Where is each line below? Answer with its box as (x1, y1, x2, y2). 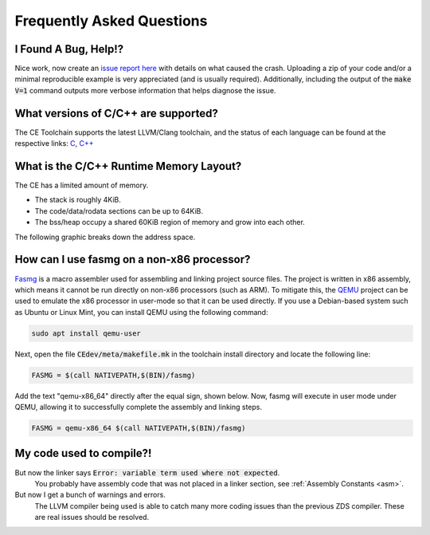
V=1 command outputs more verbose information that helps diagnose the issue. (14, 85, 276, 95)
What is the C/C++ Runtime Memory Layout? (14, 159, 242, 173)
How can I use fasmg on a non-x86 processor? (14, 253, 251, 266)
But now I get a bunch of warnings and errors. (14, 490, 166, 500)
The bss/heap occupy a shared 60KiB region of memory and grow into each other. (34, 218, 306, 227)
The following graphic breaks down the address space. (14, 232, 196, 242)
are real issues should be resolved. (34, 513, 150, 522)
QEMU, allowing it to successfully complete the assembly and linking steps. (14, 403, 263, 412)
